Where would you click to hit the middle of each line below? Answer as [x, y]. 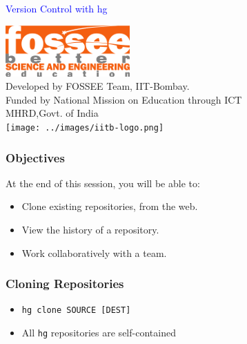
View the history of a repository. [90, 230]
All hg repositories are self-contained [99, 333]
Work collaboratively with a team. [94, 252]
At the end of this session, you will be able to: [103, 183]
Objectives [35, 157]
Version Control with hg [57, 8]
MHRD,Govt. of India [52, 113]
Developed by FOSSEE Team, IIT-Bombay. [98, 86]
